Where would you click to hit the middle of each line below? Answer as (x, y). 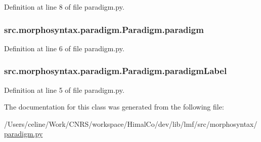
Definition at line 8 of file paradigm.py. (64, 7)
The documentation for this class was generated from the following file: (114, 107)
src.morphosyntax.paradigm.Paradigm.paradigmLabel (116, 71)
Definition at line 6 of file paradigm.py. (64, 48)
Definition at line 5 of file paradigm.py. (64, 90)
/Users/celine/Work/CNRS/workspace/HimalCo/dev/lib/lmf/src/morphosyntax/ (131, 123)
